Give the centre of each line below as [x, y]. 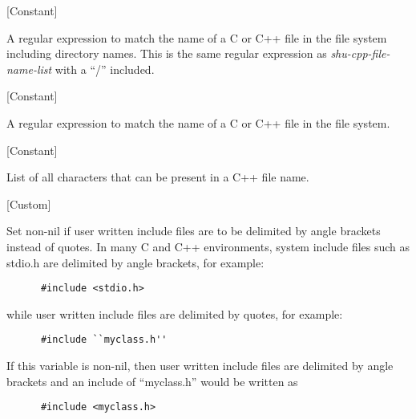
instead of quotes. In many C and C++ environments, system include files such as [208, 246]
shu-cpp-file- [360, 53]
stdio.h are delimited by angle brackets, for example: [135, 262]
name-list [29, 69]
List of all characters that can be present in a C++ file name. [158, 177]
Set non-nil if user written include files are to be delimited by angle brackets [194, 231]
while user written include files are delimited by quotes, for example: [175, 313]
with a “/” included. [105, 69]
